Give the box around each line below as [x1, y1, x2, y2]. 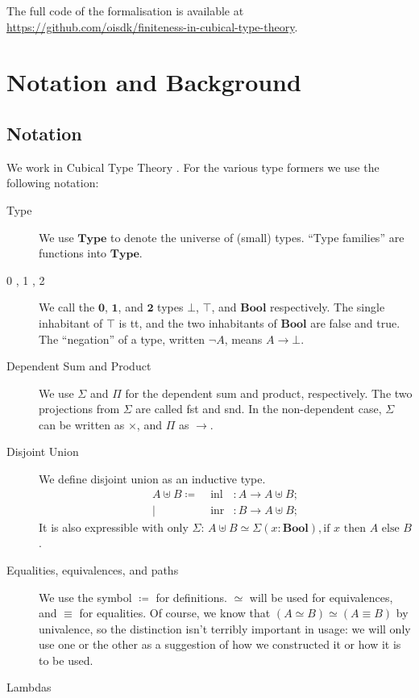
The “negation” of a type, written [39, 330, 205, 347]
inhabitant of [39, 314, 103, 331]
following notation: [6, 174, 99, 191]
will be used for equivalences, [249, 588, 393, 605]
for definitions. [156, 588, 227, 605]
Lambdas [6, 679, 52, 696]
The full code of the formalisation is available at [6, 2, 244, 19]
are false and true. [310, 314, 400, 331]
